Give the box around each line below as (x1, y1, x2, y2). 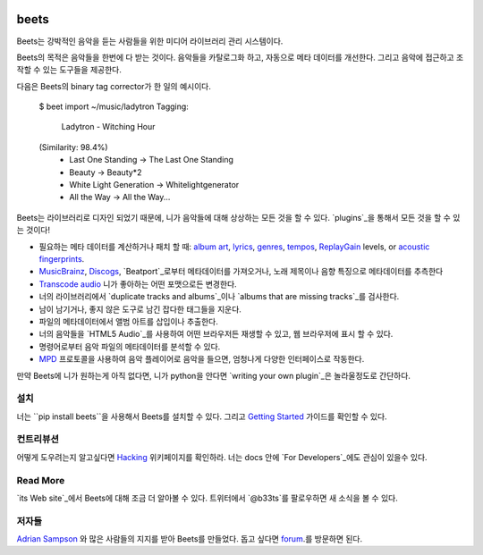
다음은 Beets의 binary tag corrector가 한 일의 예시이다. (16, 80, 212, 91)
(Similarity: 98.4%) (38, 141, 108, 152)
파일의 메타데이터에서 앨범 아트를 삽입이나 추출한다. (38, 315, 218, 326)
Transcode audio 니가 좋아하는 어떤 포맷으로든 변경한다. (38, 278, 237, 290)
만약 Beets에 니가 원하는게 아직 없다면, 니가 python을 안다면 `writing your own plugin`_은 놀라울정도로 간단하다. (16, 370, 411, 381)
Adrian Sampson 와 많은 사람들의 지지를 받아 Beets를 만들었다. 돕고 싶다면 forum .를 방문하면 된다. (16, 534, 363, 544)
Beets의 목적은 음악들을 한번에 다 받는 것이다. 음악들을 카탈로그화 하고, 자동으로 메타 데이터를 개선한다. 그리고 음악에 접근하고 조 (16, 52, 464, 63)
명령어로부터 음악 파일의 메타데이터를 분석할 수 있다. (38, 341, 221, 352)
